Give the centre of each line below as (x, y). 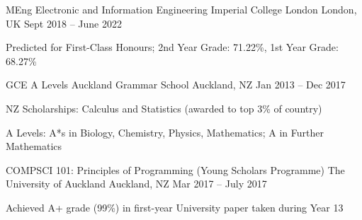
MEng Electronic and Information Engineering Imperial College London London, (181, 9)
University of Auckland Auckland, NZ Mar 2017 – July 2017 (136, 184)
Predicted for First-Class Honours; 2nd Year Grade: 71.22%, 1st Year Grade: (172, 47)
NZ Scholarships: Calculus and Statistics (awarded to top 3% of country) (164, 108)
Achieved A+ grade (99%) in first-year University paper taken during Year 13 (175, 207)
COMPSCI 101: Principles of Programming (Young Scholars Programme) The (175, 169)
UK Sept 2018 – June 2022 (64, 23)
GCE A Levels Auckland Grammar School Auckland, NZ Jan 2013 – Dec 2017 (176, 85)
